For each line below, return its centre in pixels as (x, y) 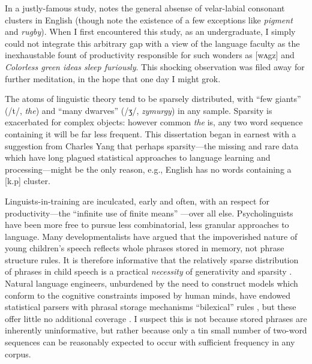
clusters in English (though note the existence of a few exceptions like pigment (149, 19)
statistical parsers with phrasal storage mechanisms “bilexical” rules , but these (151, 307)
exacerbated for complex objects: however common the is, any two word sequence (154, 122)
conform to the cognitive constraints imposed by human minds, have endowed (148, 295)
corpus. (18, 354)
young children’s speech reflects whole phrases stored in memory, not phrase (145, 248)
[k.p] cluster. (28, 181)
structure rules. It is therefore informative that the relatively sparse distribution (152, 259)
